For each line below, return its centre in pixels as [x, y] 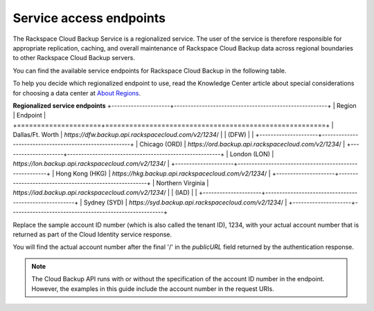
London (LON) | [252, 154]
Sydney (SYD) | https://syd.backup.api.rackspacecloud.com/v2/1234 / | [185, 202]
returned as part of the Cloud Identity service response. [92, 234]
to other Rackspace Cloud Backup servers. [74, 58]
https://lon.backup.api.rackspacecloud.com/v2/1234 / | [91, 164]
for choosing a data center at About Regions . [77, 93]
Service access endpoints [89, 18]
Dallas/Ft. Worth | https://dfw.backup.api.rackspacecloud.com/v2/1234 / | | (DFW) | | [133, 135]
